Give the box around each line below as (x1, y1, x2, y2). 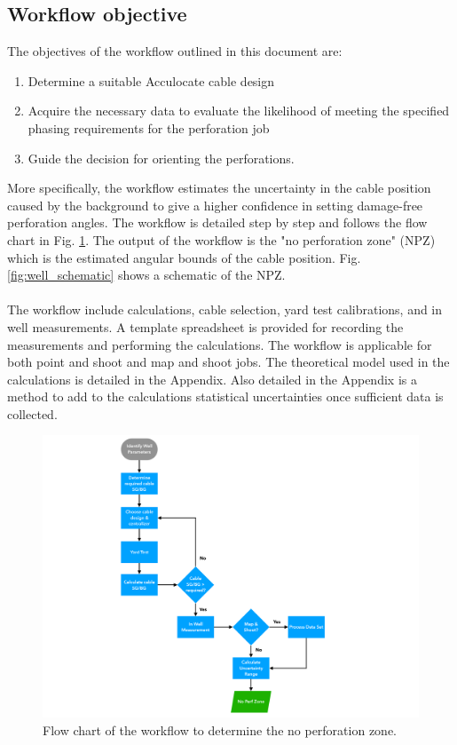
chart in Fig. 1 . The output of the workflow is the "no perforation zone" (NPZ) (7, 230, 436, 249)
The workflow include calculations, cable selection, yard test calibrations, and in (7, 300, 443, 319)
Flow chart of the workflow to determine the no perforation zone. (43, 720, 397, 739)
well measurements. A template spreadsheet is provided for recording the (7, 317, 404, 336)
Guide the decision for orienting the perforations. (28, 148, 295, 167)
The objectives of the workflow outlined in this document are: (7, 42, 343, 60)
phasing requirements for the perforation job (28, 118, 270, 137)
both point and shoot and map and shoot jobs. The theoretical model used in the (7, 353, 450, 371)
